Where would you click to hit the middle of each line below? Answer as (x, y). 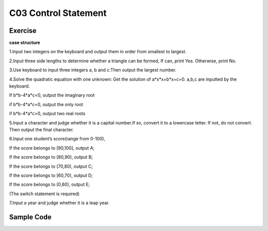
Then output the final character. (41, 129)
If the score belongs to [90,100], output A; (52, 148)
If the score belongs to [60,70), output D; (51, 175)
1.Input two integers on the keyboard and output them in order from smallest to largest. (98, 52)
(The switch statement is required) (44, 194)
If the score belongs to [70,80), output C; (51, 166)
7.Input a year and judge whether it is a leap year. (59, 203)
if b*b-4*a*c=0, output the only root (46, 104)
